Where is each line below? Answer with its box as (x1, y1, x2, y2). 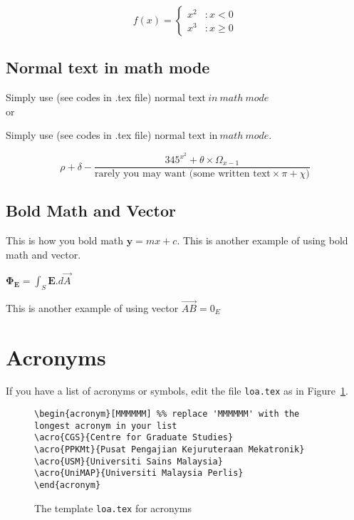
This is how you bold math (6, 233, 124, 248)
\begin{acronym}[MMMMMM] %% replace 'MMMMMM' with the (34, 409, 300, 420)
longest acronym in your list (34, 420, 177, 431)
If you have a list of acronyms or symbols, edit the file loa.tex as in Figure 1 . (6, 383, 348, 398)
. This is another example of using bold (177, 233, 348, 248)
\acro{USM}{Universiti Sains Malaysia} (34, 456, 223, 467)
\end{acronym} (34, 480, 101, 491)
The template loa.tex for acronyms (34, 500, 192, 515)
